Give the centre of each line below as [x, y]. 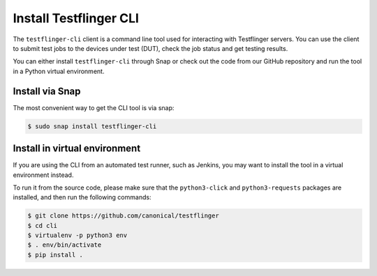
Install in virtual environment [77, 149]
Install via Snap [47, 91]
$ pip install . [56, 255]
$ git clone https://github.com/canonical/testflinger [123, 216]
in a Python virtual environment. [59, 71]
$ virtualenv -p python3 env [77, 236]
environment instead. [43, 175]
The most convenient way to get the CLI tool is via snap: [94, 107]
